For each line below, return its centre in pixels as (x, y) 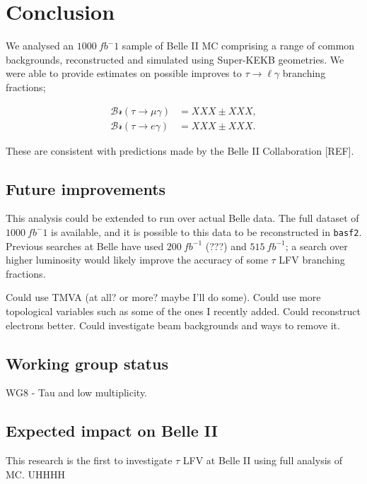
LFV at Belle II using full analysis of (263, 460)
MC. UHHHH (35, 474)
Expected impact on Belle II (112, 431)
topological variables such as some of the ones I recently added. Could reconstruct (183, 311)
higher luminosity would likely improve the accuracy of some (137, 260)
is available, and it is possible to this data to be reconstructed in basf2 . (206, 231)
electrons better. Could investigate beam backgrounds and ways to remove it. (173, 325)
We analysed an (40, 46)
